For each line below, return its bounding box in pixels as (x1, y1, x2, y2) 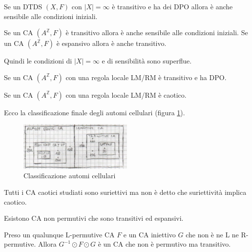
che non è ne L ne (186, 229, 239, 239)
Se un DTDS (4, 1, 42, 11)
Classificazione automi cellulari (23, 170, 116, 181)
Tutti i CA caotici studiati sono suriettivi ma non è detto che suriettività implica (4, 187, 247, 197)
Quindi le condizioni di (4, 56, 72, 66)
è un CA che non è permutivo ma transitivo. (98, 239, 231, 249)
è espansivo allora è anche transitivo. (56, 38, 167, 48)
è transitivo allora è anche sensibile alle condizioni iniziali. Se (65, 27, 248, 38)
